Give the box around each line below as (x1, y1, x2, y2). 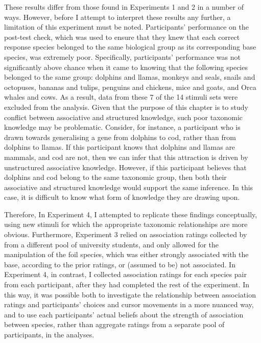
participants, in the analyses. (4, 329, 94, 339)
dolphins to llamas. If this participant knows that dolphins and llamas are (4, 142, 235, 152)
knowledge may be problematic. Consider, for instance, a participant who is (4, 122, 241, 132)
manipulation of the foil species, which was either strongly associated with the (4, 249, 249, 260)
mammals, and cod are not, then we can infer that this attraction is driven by (4, 151, 248, 162)
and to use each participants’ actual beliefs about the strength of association (4, 309, 244, 319)
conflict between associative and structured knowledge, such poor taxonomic (4, 111, 243, 122)
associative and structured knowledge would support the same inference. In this (4, 181, 253, 192)
